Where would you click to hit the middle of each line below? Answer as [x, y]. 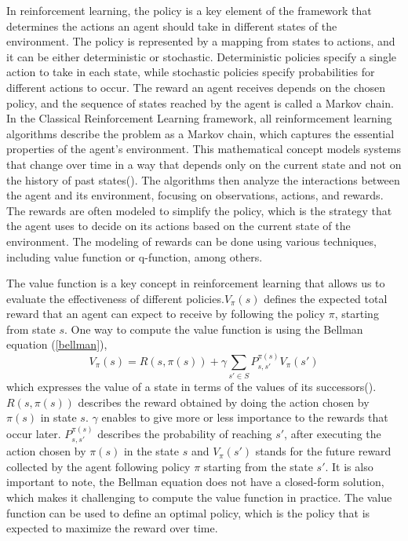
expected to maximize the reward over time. [112, 528]
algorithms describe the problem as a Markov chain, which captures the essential [200, 133]
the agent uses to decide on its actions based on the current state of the [178, 226]
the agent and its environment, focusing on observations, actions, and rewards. [195, 195]
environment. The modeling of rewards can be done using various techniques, [191, 241]
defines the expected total [326, 298]
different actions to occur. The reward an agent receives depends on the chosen [196, 87]
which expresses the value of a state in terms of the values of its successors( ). [191, 387]
